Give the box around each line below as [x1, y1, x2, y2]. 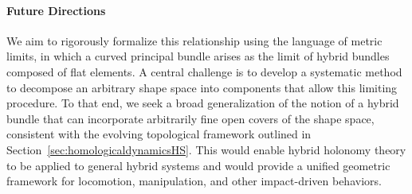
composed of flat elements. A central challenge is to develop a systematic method [6, 63, 402, 80]
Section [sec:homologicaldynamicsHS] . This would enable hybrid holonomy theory [6, 141, 406, 157]
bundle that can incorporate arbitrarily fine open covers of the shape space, [6, 110, 375, 126]
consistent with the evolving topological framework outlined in [6, 126, 312, 142]
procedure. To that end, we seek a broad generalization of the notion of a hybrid [6, 95, 399, 111]
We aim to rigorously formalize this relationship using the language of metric [6, 32, 383, 48]
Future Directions [6, 2, 106, 18]
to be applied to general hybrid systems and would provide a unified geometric [6, 157, 390, 173]
